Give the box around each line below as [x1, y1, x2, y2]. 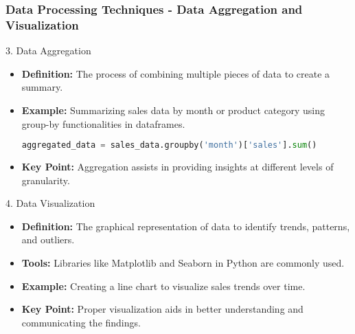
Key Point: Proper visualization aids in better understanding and [21, 302, 304, 316]
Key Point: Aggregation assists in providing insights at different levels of [21, 159, 334, 173]
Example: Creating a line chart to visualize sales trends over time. [21, 278, 306, 293]
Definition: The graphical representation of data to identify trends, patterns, [21, 219, 350, 233]
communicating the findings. [21, 315, 141, 329]
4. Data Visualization [5, 196, 95, 210]
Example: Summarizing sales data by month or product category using [21, 102, 325, 117]
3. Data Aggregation [5, 43, 91, 58]
